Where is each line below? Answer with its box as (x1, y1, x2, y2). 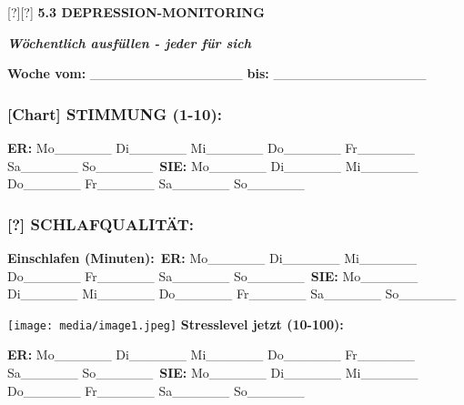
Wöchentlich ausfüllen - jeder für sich (7, 33, 251, 52)
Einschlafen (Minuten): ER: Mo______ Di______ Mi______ (7, 248, 417, 267)
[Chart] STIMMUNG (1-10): (7, 102, 222, 125)
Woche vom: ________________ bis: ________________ (7, 64, 427, 83)
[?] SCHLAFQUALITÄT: (7, 212, 194, 235)
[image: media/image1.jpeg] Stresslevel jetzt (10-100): (7, 314, 344, 333)
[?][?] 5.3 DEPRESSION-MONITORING (7, 3, 265, 21)
